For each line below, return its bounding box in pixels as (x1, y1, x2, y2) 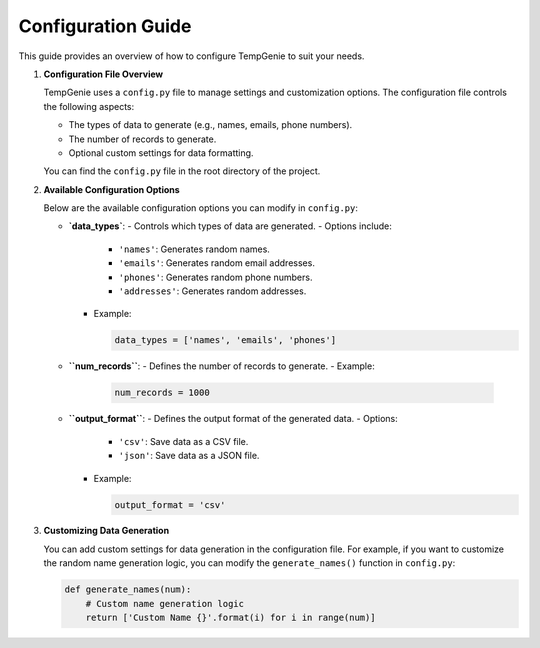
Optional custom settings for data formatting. (68, 146, 254, 159)
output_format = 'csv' (114, 499, 226, 510)
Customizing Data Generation (43, 525, 170, 537)
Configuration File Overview (43, 68, 164, 80)
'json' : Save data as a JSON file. (118, 450, 260, 462)
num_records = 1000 (114, 387, 210, 399)
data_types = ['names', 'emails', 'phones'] (114, 335, 337, 346)
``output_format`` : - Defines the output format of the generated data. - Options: (68, 413, 399, 425)
